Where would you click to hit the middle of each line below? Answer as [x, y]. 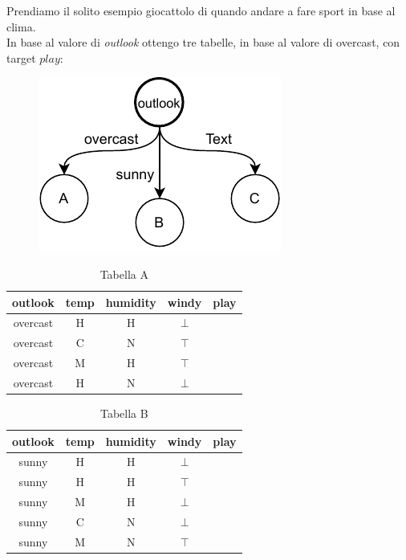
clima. [21, 26]
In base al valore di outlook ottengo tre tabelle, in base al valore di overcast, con [203, 42]
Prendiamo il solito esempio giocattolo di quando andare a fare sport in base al [201, 10]
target [21, 57]
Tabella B [124, 413]
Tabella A [124, 274]
